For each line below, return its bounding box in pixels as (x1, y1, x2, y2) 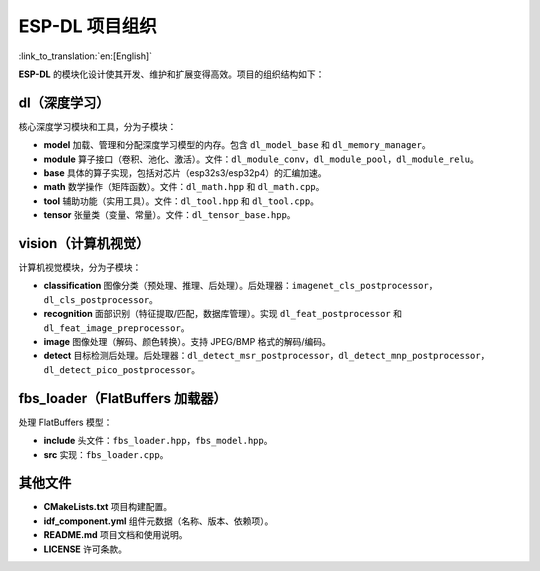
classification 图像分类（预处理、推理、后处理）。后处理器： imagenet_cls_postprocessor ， (43, 280, 438, 292)
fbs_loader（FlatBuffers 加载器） (18, 390, 227, 407)
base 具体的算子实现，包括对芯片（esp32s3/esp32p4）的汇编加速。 (43, 167, 327, 179)
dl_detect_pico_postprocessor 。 (43, 363, 201, 375)
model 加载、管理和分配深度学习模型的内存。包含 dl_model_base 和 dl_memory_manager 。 (43, 139, 431, 151)
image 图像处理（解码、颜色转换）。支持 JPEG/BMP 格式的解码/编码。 (43, 336, 332, 348)
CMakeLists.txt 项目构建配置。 (43, 501, 173, 513)
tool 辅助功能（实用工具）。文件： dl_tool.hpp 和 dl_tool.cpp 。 (43, 195, 320, 207)
